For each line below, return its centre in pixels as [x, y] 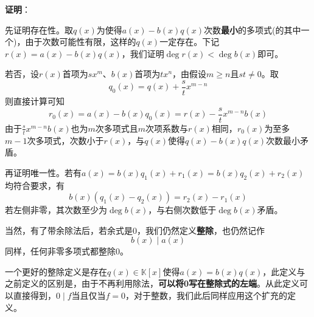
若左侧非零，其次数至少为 [56, 210]
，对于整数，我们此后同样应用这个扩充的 [207, 295]
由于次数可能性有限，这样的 [81, 42]
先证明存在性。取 [39, 29]
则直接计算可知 [35, 101]
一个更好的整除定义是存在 [56, 271]
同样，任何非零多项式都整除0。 [67, 251]
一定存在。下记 [190, 42]
